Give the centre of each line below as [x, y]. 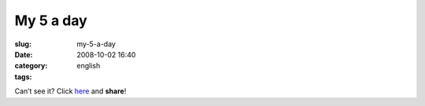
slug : [23, 44]
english [89, 66]
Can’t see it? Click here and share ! [70, 91]
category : [31, 66]
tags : [23, 77]
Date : [24, 54]
